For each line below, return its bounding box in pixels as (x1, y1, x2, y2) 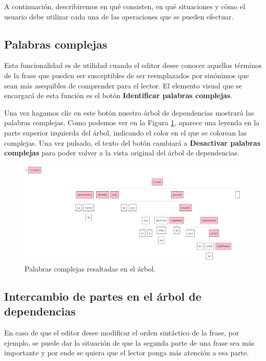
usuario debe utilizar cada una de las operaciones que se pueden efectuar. (4, 11, 234, 21)
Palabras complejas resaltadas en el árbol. (25, 263, 156, 274)
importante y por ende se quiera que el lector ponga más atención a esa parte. (4, 347, 249, 358)
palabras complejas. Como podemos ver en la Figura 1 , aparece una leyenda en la (4, 117, 260, 128)
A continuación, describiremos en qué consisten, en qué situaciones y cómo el (4, 1, 246, 11)
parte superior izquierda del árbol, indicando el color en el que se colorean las (4, 127, 247, 138)
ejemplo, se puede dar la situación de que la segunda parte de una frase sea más (4, 337, 255, 348)
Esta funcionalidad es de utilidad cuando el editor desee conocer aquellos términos (4, 60, 262, 71)
